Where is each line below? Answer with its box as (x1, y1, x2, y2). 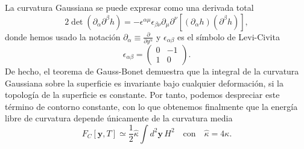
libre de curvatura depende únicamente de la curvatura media (5, 112, 233, 124)
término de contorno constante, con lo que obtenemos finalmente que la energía (5, 100, 298, 112)
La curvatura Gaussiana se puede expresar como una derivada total (5, 1, 254, 13)
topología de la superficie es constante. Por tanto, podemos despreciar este (5, 88, 280, 101)
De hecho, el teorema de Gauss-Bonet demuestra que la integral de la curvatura (5, 64, 299, 77)
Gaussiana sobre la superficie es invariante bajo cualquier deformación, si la (5, 76, 283, 89)
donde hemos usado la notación (5, 30, 121, 43)
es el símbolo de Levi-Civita (177, 30, 280, 43)
